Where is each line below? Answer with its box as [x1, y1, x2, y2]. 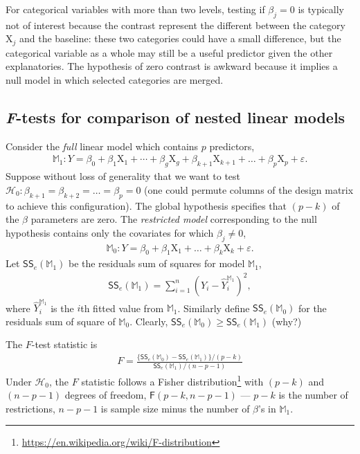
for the [298, 300, 327, 315]
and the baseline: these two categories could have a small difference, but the [19, 31, 341, 46]
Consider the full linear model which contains [6, 138, 199, 153]
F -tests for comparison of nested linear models [6, 107, 345, 128]
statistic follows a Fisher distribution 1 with [81, 372, 264, 388]
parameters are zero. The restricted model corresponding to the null [30, 212, 317, 226]
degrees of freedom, [64, 388, 147, 402]
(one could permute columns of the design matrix [144, 182, 354, 197]
